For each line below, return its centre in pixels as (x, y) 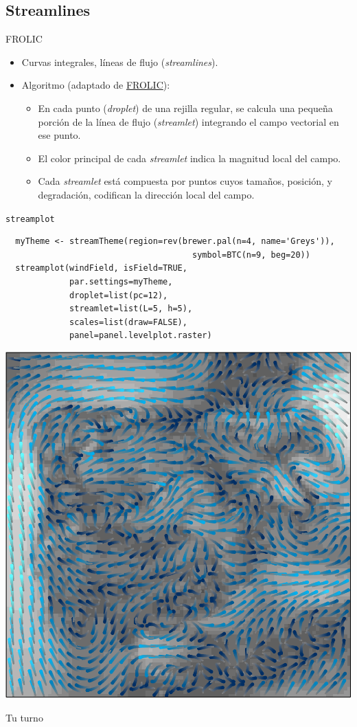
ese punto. (59, 135)
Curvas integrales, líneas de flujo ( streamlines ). (120, 61)
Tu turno (24, 717)
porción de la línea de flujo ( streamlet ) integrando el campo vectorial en (188, 121)
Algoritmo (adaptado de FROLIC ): (96, 85)
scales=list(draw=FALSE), (128, 322)
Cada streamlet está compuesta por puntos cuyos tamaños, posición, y (185, 181)
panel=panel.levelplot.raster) (141, 336)
